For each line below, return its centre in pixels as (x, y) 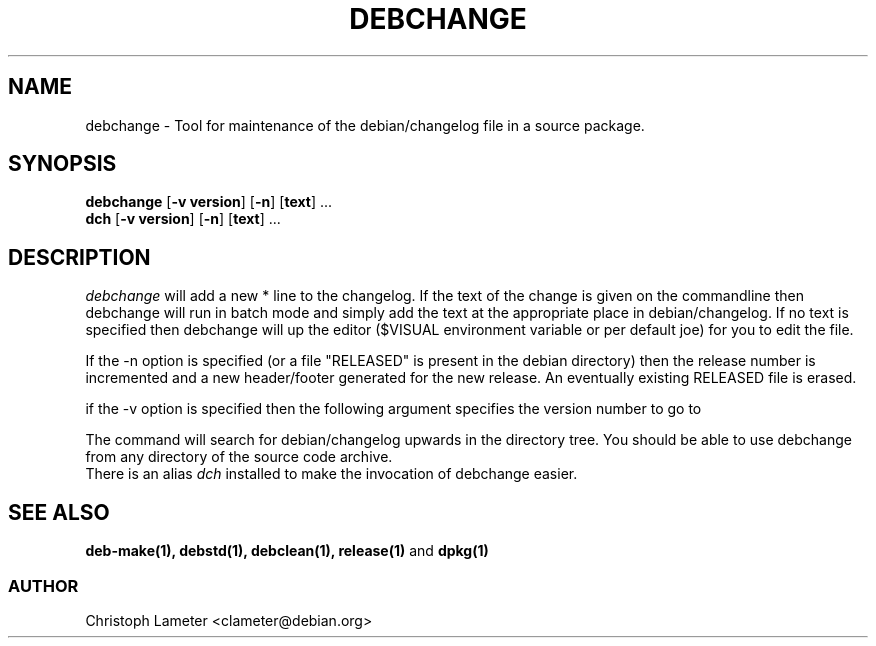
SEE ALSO (59, 512)
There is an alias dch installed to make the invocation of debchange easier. (331, 474)
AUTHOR (43, 585)
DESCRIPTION (79, 257)
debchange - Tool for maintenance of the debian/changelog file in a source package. (365, 125)
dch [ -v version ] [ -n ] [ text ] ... (183, 219)
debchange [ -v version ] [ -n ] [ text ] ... (209, 202)
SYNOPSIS (62, 164)
